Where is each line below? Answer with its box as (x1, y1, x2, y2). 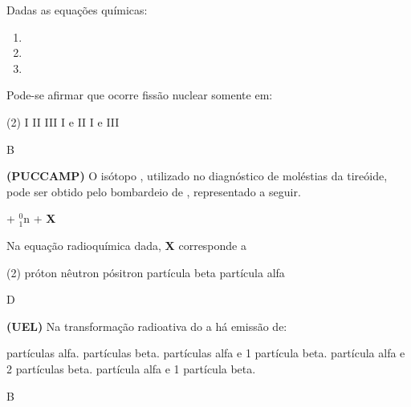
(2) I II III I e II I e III (6, 113, 120, 130)
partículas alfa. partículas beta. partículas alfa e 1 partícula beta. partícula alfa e (6, 345, 405, 361)
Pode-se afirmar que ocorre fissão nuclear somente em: (6, 87, 273, 103)
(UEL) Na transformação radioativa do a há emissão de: (6, 317, 287, 334)
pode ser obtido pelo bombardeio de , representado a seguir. (6, 183, 301, 199)
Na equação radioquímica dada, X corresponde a (6, 236, 246, 253)
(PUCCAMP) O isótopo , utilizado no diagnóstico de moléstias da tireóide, (6, 167, 388, 184)
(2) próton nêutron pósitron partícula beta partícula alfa (6, 264, 285, 280)
